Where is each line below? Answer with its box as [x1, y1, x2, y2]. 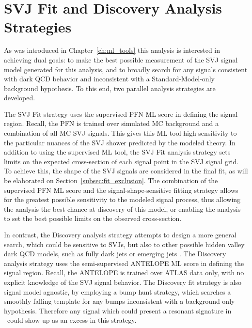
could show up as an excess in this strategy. [7, 315, 137, 325]
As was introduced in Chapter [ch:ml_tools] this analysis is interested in [4, 45, 220, 55]
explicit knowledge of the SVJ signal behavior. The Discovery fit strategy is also [4, 277, 242, 287]
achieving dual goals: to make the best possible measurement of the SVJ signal [4, 54, 238, 64]
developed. [4, 93, 35, 103]
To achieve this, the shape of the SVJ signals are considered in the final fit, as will [4, 166, 248, 176]
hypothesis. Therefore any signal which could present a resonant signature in [4, 305, 232, 315]
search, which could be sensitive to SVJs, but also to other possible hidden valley [4, 239, 245, 249]
